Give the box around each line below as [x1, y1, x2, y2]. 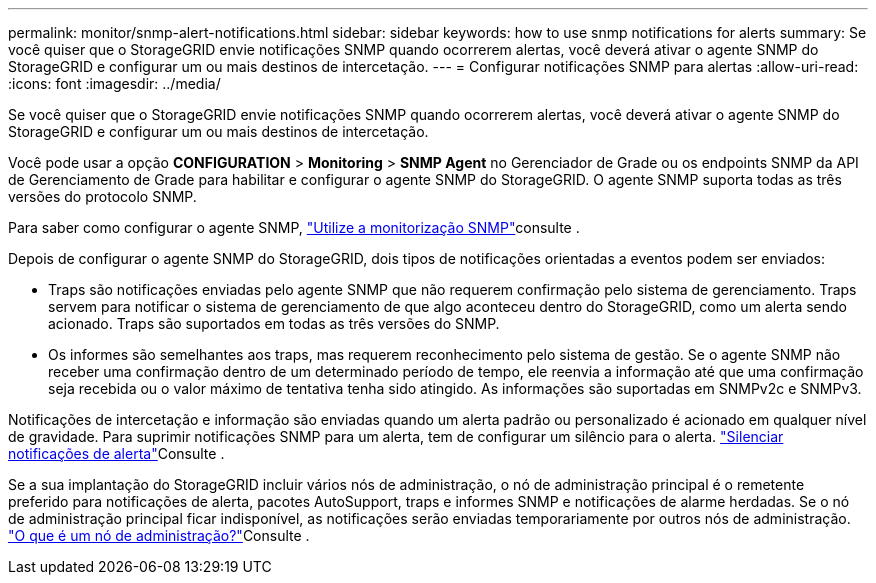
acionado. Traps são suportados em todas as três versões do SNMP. [48, 315, 500, 332]
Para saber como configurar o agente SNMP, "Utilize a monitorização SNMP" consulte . [8, 219, 580, 236]
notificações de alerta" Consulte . [8, 445, 225, 462]
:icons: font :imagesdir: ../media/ [8, 75, 221, 92]
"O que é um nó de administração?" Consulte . [8, 527, 310, 544]
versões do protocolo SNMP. [8, 188, 197, 205]
